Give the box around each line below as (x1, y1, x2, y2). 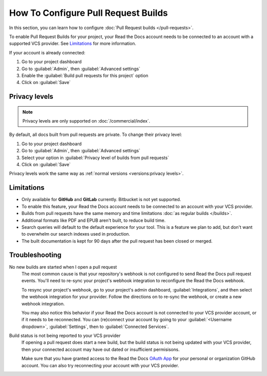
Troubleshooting (9, 251, 62, 259)
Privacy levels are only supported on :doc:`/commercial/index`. (22, 118, 150, 124)
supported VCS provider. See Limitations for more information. (9, 41, 136, 46)
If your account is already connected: (9, 49, 86, 55)
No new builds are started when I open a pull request (9, 264, 117, 270)
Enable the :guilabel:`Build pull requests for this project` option (21, 72, 148, 79)
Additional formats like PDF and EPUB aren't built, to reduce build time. (21, 217, 166, 223)
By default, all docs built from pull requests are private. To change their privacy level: (9, 131, 182, 138)
